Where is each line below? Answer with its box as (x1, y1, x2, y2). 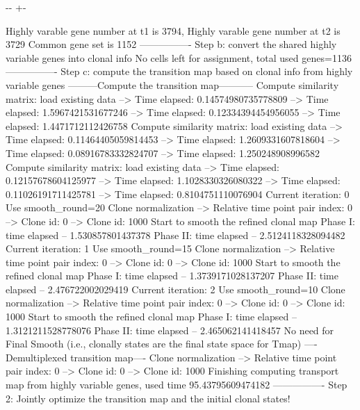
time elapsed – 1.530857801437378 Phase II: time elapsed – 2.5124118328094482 (6, 227, 345, 242)
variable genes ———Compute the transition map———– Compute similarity (6, 77, 339, 92)
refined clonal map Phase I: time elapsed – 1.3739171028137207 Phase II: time (6, 268, 338, 283)
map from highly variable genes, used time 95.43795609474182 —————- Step (6, 377, 347, 392)
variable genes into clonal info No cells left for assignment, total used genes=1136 (6, 50, 352, 65)
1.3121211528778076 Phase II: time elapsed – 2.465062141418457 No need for (6, 322, 334, 337)
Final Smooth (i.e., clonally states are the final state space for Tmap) (6, 336, 302, 351)
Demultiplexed (6, 350, 67, 364)
